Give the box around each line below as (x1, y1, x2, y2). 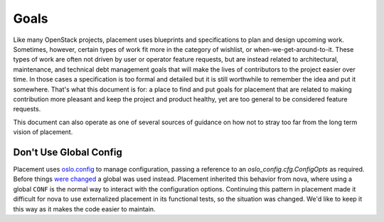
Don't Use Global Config (13, 146, 122, 158)
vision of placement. (13, 128, 73, 136)
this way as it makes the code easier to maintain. (13, 204, 156, 213)
